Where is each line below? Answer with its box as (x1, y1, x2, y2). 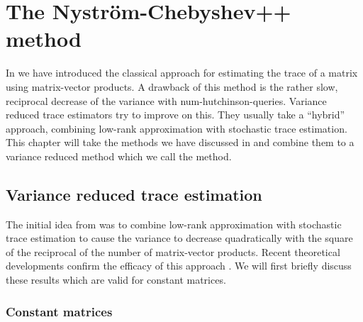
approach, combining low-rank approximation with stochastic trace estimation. (6, 121, 347, 135)
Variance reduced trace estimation (6, 183, 262, 205)
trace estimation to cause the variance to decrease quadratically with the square (6, 231, 353, 245)
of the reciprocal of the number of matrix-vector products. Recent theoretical (6, 244, 340, 259)
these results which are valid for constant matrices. (6, 272, 226, 287)
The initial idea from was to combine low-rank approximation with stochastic (6, 216, 342, 231)
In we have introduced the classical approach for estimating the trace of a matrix (6, 65, 358, 80)
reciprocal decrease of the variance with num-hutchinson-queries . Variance (6, 93, 327, 108)
